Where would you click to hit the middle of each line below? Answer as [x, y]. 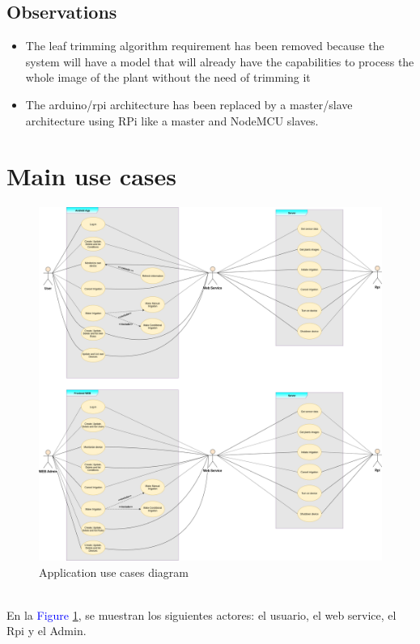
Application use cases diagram [114, 572]
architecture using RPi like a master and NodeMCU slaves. [172, 120]
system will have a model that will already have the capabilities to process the [220, 61]
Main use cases [92, 176]
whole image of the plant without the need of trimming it [168, 77]
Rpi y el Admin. [47, 631]
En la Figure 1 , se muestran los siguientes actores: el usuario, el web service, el [202, 614]
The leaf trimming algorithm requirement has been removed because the [205, 46]
